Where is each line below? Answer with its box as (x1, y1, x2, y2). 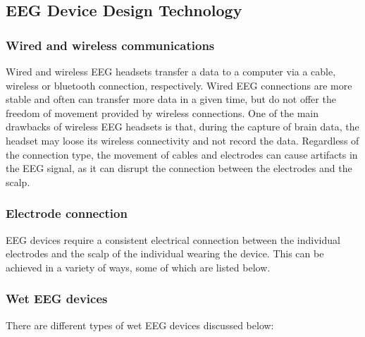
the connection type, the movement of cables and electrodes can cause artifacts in (6, 147, 358, 161)
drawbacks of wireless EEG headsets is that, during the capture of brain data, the (6, 119, 359, 134)
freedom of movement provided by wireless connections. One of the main (6, 105, 319, 120)
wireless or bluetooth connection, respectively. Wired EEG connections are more (6, 78, 352, 92)
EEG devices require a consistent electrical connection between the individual (6, 232, 340, 247)
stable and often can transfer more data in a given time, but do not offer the (6, 92, 336, 106)
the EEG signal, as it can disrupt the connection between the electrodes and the (6, 161, 352, 176)
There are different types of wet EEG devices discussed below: (6, 317, 274, 332)
